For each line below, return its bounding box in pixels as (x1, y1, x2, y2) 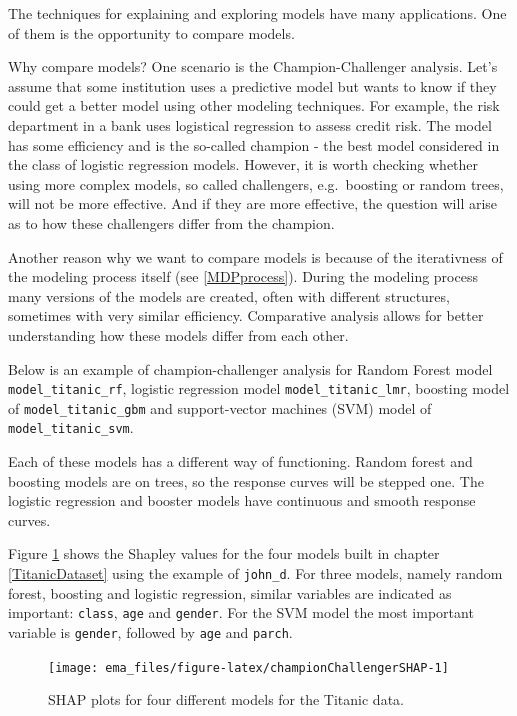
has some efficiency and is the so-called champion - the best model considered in (8, 134, 500, 155)
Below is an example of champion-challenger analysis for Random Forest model (8, 358, 493, 379)
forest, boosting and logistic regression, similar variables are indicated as (8, 582, 452, 603)
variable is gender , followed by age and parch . (8, 621, 293, 642)
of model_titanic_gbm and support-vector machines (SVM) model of (8, 397, 432, 418)
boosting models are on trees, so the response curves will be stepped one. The (8, 470, 484, 491)
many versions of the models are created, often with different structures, (8, 285, 450, 306)
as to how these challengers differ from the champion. (8, 212, 335, 233)
